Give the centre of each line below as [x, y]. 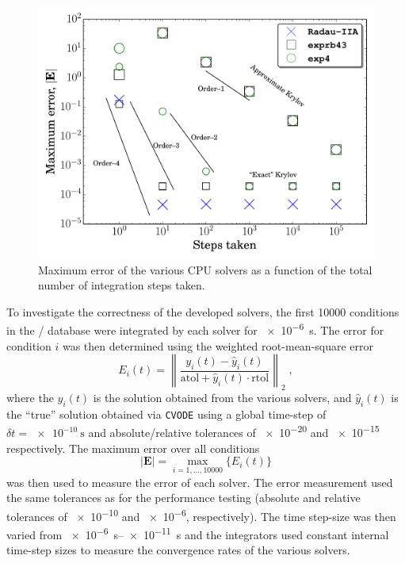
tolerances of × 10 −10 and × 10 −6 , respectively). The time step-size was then [201, 515]
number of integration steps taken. [122, 285]
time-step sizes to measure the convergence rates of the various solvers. [178, 550]
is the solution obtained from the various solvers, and [222, 398]
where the [30, 398]
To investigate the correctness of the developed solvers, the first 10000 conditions [203, 311]
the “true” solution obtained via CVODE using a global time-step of [166, 414]
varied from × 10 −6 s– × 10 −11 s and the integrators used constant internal [198, 533]
